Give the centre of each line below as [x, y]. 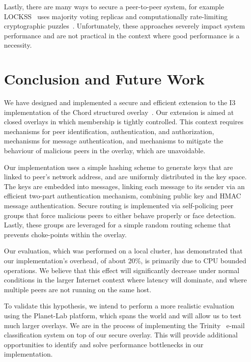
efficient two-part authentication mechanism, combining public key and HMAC [123, 196]
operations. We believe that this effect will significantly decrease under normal [122, 270]
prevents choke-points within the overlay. [65, 234]
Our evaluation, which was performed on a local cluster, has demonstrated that [123, 251]
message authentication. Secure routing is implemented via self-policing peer [119, 206]
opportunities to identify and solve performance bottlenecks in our [104, 344]
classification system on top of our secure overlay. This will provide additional [121, 335]
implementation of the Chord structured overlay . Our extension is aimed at [119, 112]
